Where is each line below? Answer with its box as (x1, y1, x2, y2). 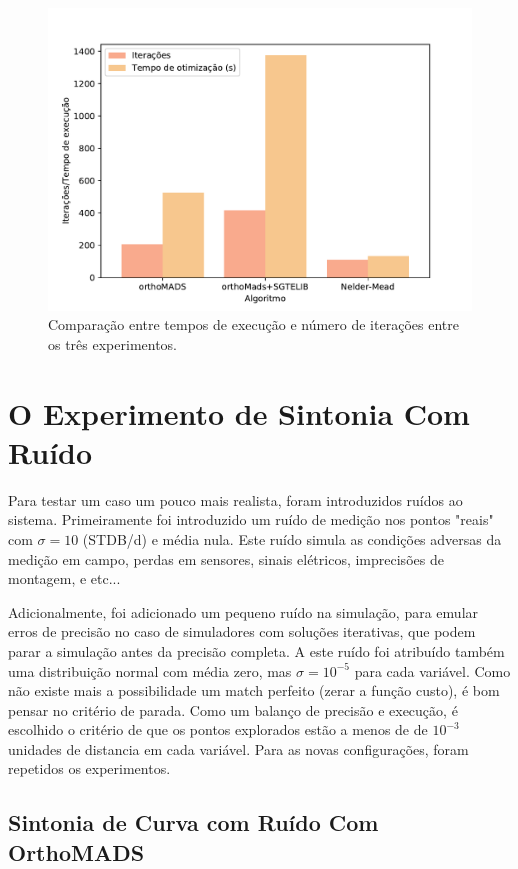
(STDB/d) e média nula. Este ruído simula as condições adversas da (82, 528, 502, 549)
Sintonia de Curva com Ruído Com (8, 807, 379, 838)
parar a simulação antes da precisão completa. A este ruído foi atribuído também (8, 640, 505, 661)
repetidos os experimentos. (8, 758, 171, 779)
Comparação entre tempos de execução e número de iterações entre (48, 314, 459, 335)
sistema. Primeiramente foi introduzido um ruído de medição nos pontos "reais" (8, 509, 494, 530)
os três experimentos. (48, 333, 178, 354)
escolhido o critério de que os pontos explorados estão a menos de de (8, 719, 428, 740)
